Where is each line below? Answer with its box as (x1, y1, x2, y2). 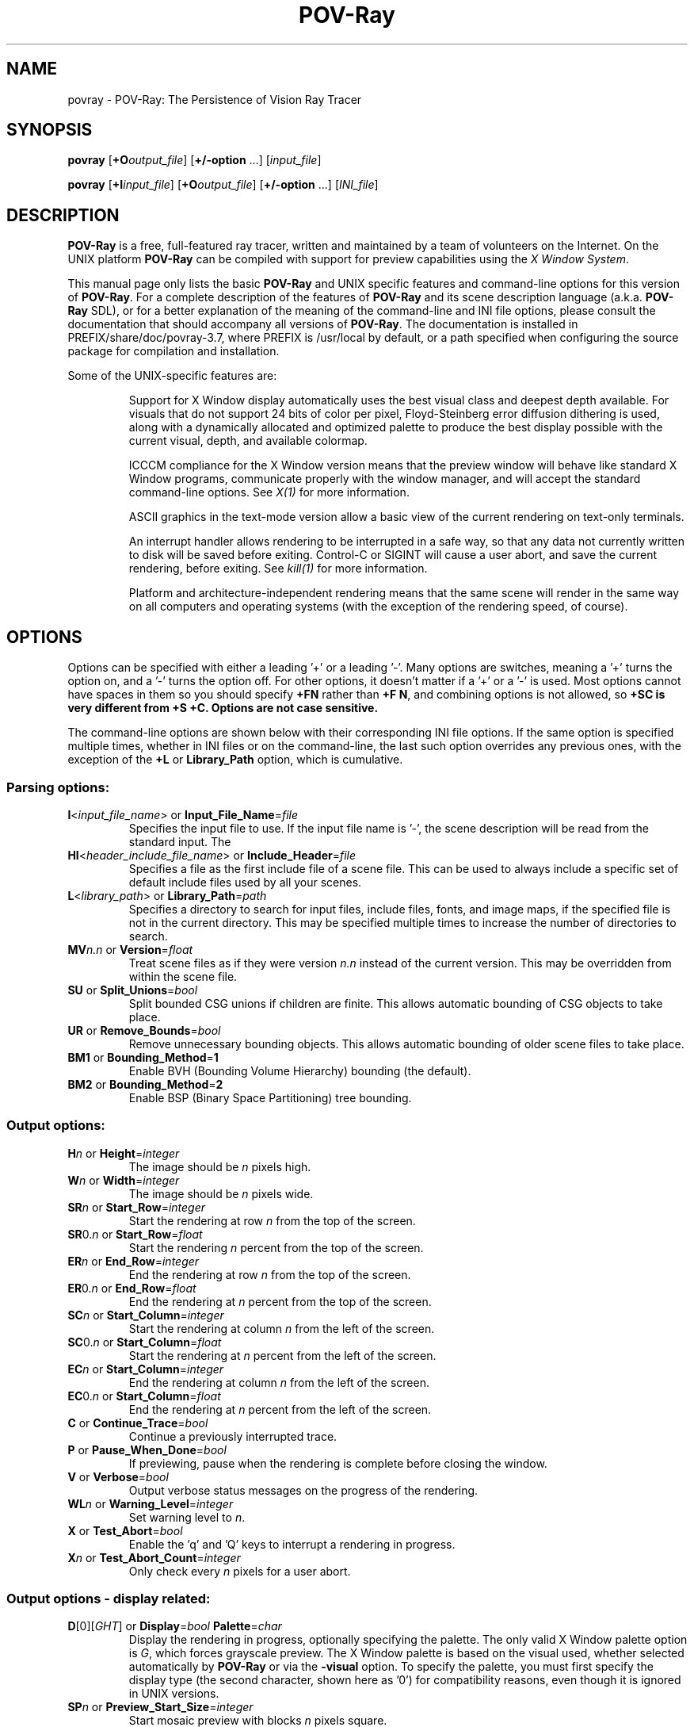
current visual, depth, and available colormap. (128, 434, 368, 448)
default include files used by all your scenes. (128, 875, 362, 889)
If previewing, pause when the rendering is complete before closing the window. (128, 1456, 547, 1470)
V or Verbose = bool (67, 1469, 169, 1484)
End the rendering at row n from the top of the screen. (128, 1267, 411, 1281)
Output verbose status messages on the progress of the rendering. (128, 1483, 479, 1497)
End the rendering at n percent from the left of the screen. (128, 1402, 432, 1416)
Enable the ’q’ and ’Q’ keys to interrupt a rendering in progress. (128, 1537, 456, 1551)
